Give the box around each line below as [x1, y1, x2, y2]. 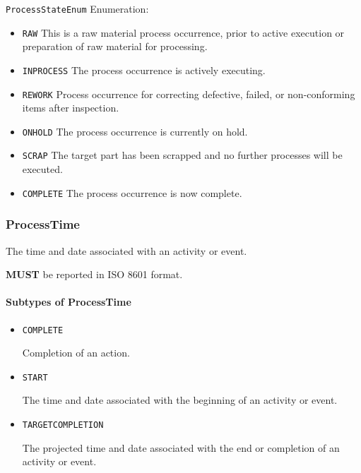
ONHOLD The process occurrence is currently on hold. [22, 124, 248, 138]
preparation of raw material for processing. [22, 39, 208, 54]
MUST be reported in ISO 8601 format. [6, 267, 183, 282]
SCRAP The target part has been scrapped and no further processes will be [22, 148, 343, 162]
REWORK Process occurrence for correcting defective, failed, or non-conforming [22, 86, 355, 101]
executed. [22, 162, 63, 176]
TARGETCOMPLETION [22, 420, 104, 431]
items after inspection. [22, 100, 119, 115]
